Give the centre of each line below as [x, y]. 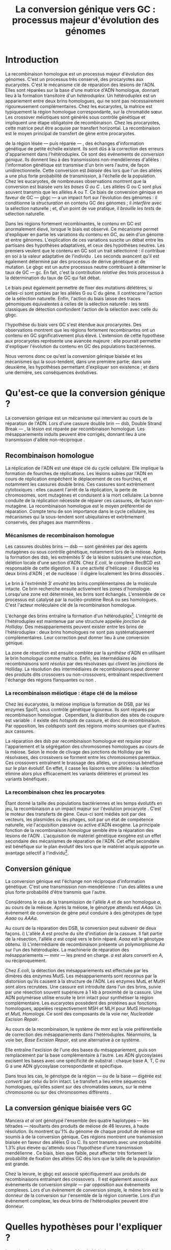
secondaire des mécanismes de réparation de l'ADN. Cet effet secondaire [82, 841]
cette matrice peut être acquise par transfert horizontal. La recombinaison [83, 128]
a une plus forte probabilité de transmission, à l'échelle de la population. [81, 176]
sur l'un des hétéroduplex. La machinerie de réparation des [67, 950]
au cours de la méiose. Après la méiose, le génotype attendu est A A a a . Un [83, 907]
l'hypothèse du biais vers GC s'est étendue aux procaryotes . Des [73, 324]
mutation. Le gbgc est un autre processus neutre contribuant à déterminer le [85, 267]
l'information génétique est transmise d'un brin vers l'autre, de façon [77, 165]
